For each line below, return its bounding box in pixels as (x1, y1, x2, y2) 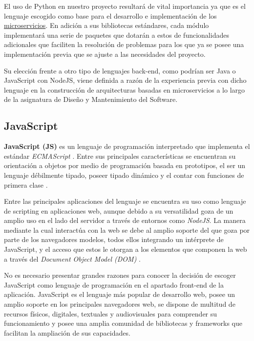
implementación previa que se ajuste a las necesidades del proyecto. (4, 49, 206, 59)
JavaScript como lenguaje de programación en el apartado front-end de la (4, 279, 224, 290)
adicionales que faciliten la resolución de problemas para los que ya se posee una (4, 39, 244, 49)
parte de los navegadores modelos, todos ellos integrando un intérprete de (4, 234, 224, 244)
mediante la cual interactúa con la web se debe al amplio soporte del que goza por (4, 224, 250, 235)
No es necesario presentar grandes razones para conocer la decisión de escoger (4, 270, 236, 280)
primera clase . (4, 179, 48, 190)
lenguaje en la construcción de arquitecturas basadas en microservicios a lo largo (4, 84, 245, 95)
